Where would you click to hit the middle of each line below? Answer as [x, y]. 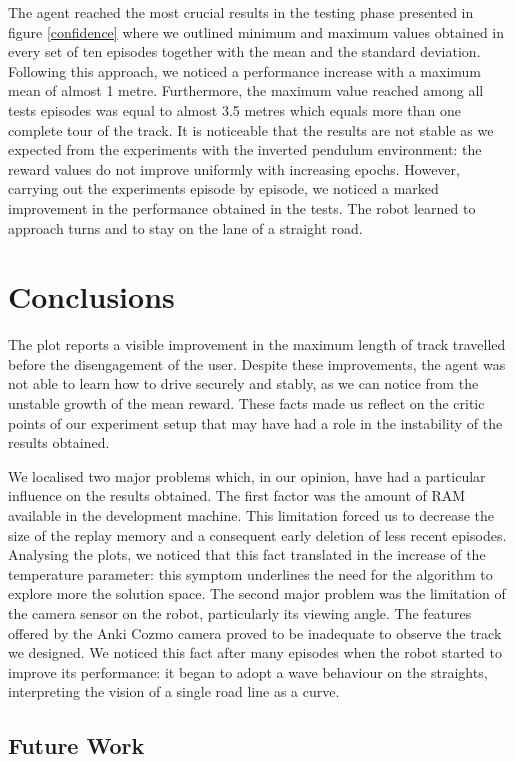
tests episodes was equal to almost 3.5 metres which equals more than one [234, 109]
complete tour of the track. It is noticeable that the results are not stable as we [251, 129]
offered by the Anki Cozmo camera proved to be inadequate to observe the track [255, 632]
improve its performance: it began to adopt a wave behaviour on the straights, [248, 671]
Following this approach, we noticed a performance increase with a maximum [244, 70]
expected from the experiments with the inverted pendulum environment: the [245, 149]
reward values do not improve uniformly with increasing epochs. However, [234, 168]
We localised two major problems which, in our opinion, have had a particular [247, 475]
